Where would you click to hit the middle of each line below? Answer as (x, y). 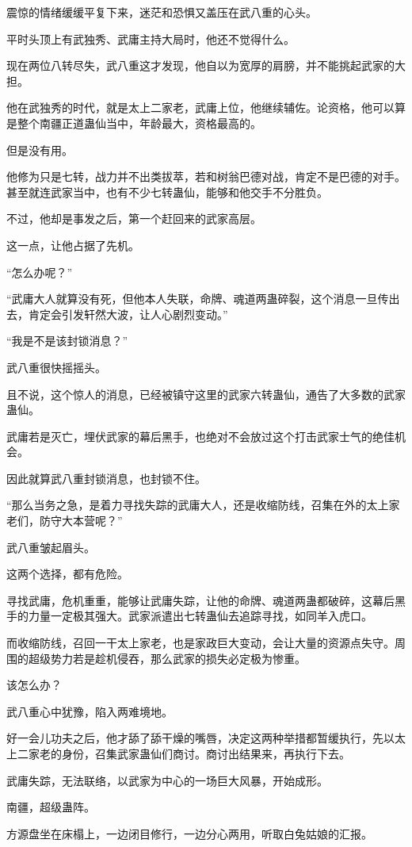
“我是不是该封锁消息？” (67, 341)
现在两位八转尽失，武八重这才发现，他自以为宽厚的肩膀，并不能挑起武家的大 (206, 65)
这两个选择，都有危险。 (67, 574)
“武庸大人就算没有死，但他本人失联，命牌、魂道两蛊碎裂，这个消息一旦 (192, 299)
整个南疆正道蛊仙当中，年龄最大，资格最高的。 (139, 123)
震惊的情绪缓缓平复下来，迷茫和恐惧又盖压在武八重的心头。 (162, 12)
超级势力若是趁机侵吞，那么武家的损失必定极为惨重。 (167, 658)
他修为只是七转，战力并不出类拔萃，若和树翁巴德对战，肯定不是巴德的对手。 (206, 176)
